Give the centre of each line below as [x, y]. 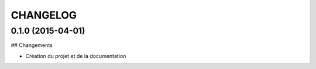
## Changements [32, 45]
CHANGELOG [44, 15]
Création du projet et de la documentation [76, 56]
